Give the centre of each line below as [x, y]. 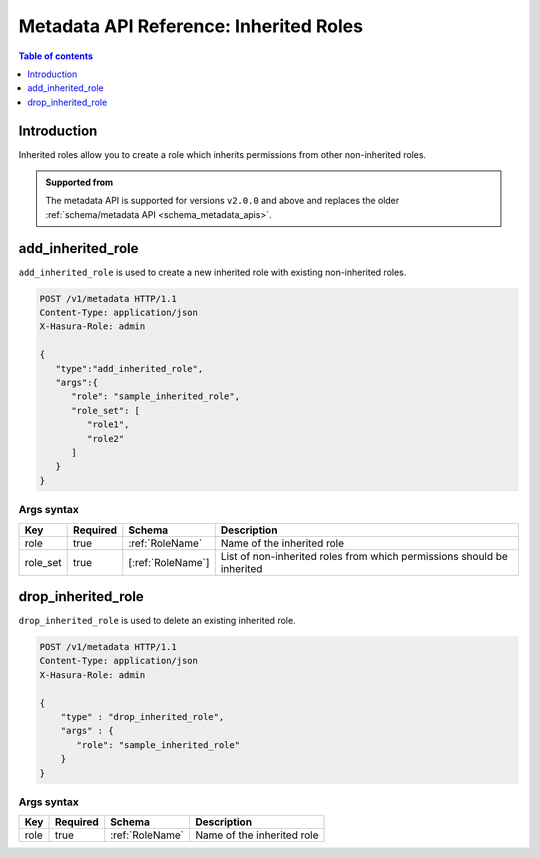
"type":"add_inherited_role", [129, 368]
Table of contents [56, 56]
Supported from [79, 182]
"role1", [108, 424]
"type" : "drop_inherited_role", [142, 716]
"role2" [105, 438]
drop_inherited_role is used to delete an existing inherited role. [157, 621]
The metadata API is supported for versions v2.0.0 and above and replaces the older [222, 201]
